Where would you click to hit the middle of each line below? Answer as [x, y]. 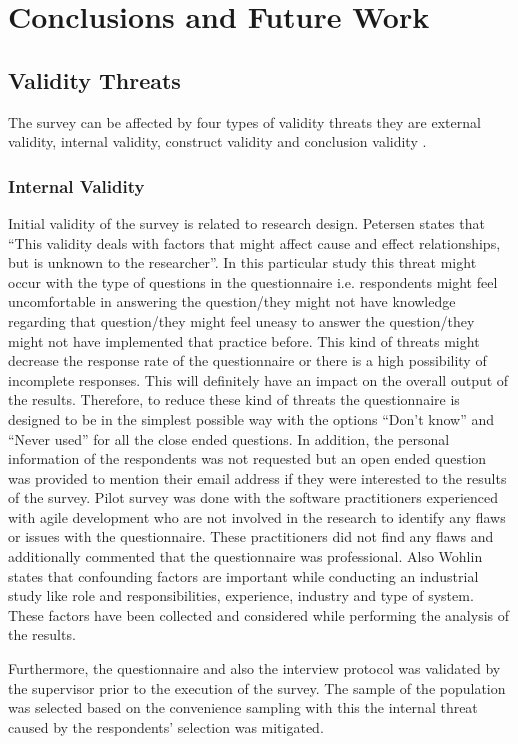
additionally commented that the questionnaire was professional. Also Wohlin [245, 556]
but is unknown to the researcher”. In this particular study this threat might [242, 262]
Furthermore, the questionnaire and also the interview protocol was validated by [254, 668]
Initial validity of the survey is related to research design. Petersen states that [246, 222]
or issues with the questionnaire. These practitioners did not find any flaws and [251, 536]
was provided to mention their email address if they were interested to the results [257, 477]
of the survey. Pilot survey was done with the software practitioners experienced [253, 497]
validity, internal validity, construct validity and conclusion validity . [217, 141]
